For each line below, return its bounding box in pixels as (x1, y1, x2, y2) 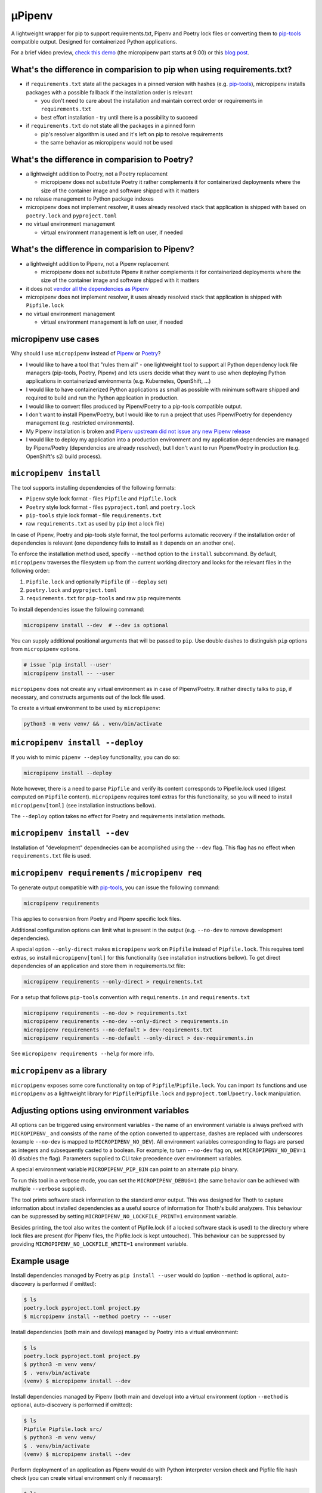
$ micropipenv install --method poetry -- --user (23, 1313, 172, 1320)
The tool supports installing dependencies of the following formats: (11, 484, 176, 491)
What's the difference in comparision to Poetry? (11, 154, 194, 164)
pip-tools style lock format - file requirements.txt (26, 511, 162, 519)
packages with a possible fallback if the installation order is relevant (26, 88, 193, 96)
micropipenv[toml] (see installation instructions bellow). (11, 801, 156, 809)
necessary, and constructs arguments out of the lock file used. (11, 693, 165, 701)
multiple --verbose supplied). (11, 1185, 86, 1193)
